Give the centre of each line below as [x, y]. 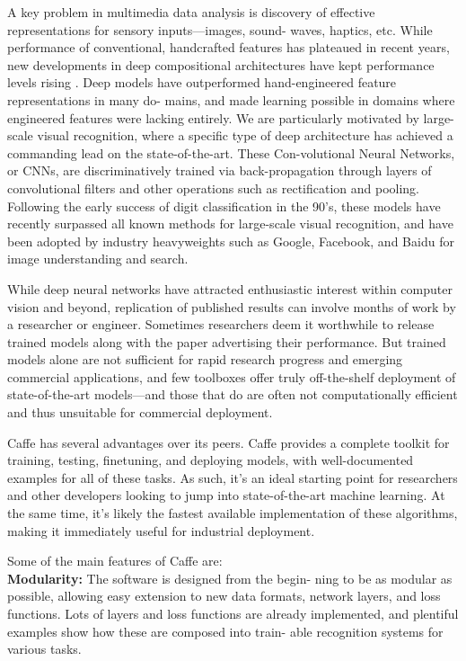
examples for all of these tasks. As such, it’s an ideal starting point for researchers [233, 477]
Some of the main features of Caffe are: [115, 561]
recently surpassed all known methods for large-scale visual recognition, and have [230, 223]
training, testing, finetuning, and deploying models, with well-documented [211, 460]
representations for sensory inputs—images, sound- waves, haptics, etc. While [220, 29]
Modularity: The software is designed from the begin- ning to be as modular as [230, 578]
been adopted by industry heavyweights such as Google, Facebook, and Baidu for [231, 241]
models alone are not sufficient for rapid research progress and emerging [205, 359]
